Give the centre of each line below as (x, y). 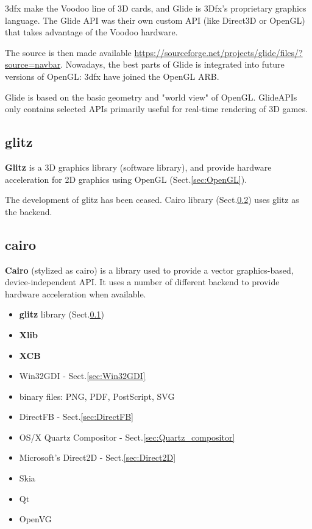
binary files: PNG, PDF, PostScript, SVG (97, 396)
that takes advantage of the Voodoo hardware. (91, 32)
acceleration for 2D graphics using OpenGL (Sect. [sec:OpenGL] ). (126, 179)
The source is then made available (68, 52)
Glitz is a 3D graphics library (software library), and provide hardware (138, 167)
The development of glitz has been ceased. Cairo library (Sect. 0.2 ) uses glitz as (152, 200)
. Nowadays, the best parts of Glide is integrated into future (172, 64)
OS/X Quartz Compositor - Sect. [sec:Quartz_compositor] (127, 437)
